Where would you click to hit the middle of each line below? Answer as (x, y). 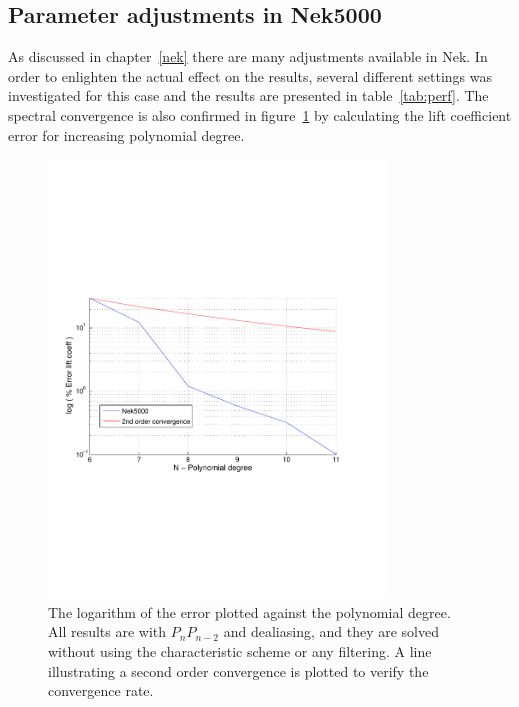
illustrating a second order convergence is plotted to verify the (238, 670)
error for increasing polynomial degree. (126, 134)
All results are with (107, 631)
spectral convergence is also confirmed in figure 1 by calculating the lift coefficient (260, 114)
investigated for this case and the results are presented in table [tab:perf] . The (248, 95)
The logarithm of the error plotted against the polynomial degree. (249, 611)
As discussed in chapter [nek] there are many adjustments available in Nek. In (248, 56)
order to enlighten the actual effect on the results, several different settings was (250, 75)
